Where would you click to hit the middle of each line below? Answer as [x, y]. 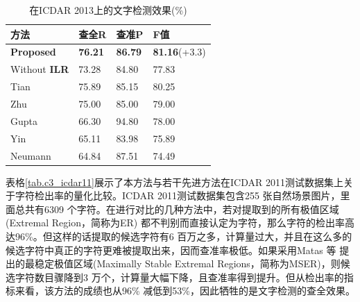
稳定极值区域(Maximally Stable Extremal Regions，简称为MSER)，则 [187, 263]
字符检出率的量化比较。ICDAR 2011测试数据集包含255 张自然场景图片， [178, 195]
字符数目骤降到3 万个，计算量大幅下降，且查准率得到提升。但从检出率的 [179, 277]
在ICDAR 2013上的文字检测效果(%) [108, 10]
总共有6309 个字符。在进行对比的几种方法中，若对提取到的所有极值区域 [177, 209]
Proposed [33, 52]
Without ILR [40, 69]
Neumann [31, 155]
